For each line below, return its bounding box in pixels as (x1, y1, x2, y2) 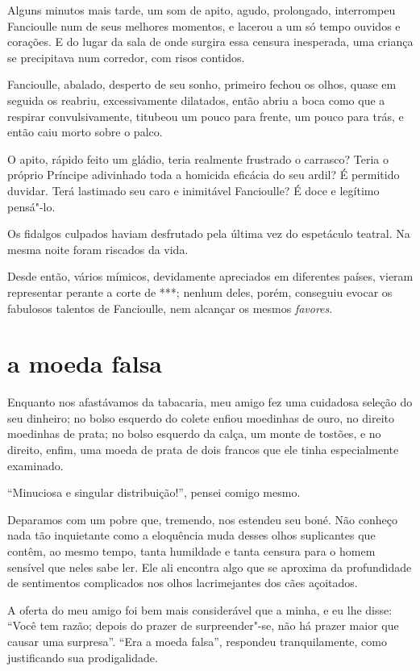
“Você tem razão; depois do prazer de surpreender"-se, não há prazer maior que (7, 617, 399, 634)
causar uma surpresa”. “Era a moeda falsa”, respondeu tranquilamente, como (7, 632, 387, 649)
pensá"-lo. (7, 198, 56, 215)
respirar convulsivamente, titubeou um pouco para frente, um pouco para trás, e (7, 107, 404, 124)
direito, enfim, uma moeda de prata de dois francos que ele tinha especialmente (7, 441, 399, 457)
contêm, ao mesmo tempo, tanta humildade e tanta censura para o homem (7, 542, 376, 559)
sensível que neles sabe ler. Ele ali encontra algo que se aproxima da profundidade (7, 558, 412, 575)
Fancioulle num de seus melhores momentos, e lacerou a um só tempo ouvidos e (7, 17, 401, 34)
